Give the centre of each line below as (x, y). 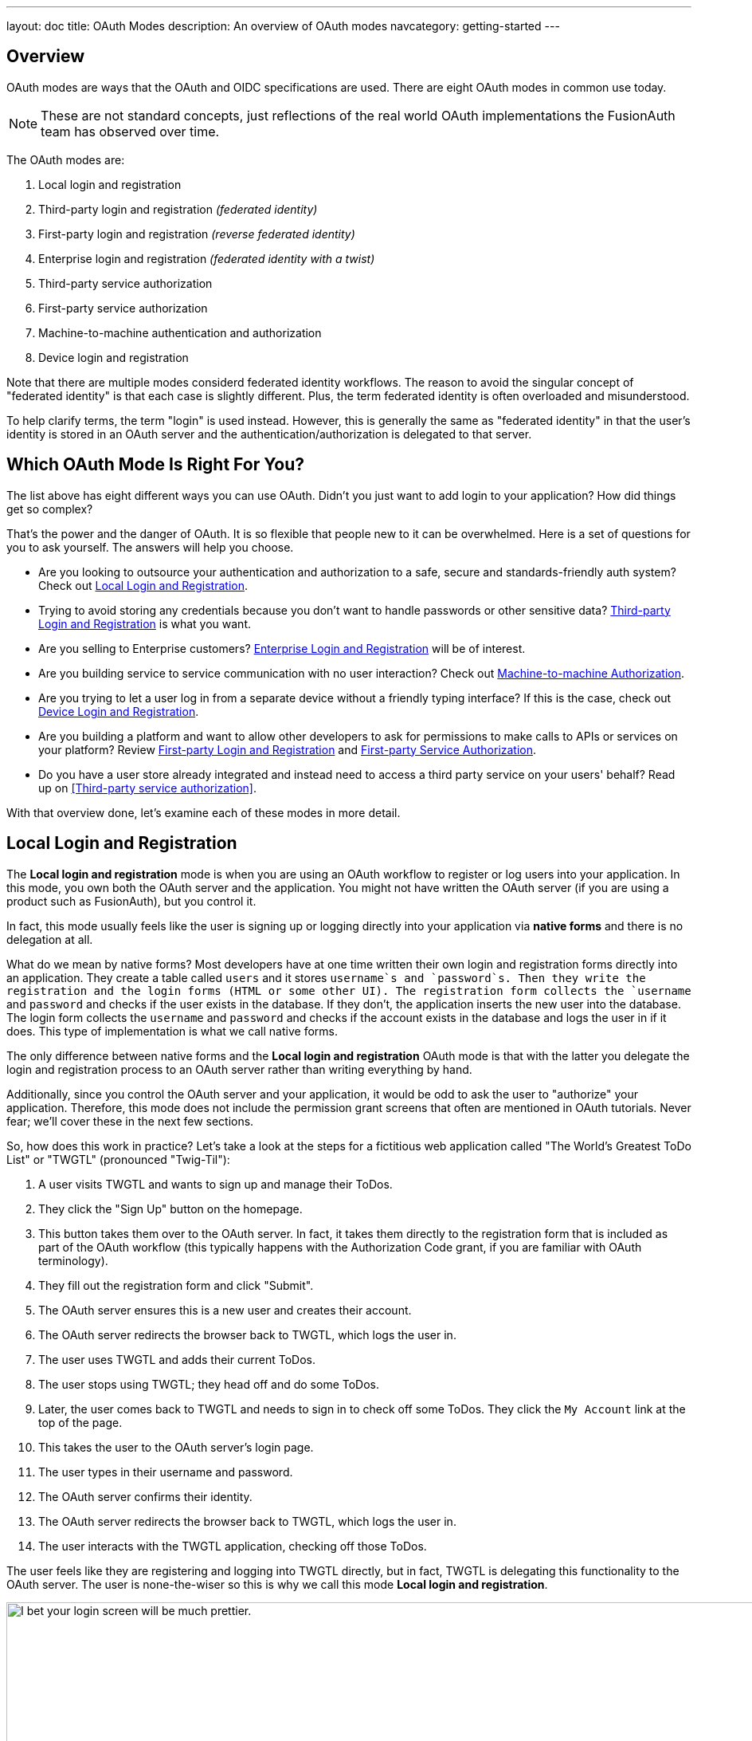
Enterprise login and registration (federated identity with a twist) (207, 258)
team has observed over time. (130, 131)
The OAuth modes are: (66, 159)
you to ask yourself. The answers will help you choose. (150, 547)
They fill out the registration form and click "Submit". (176, 1285)
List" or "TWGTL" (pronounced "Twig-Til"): (118, 1159)
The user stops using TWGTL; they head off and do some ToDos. (209, 1384)
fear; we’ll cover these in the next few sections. (130, 1121)
